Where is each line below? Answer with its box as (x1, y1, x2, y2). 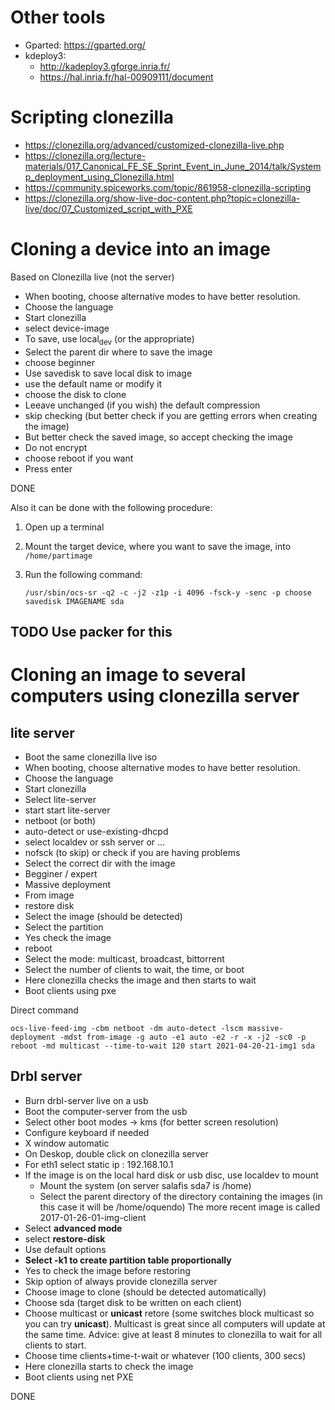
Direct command (10, 1004, 79, 1016)
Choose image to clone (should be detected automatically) (24, 1286, 267, 1298)
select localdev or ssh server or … (24, 836, 166, 848)
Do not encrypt (24, 441, 88, 453)
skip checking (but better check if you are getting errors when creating (24, 409, 318, 421)
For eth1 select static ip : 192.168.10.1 (24, 1158, 174, 1170)
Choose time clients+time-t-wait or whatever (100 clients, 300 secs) (24, 1349, 307, 1361)
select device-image (24, 322, 110, 334)
